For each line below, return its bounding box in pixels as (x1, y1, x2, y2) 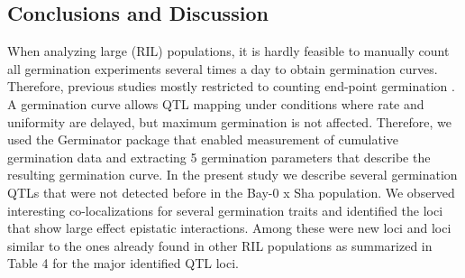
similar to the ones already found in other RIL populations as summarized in (7, 236, 433, 255)
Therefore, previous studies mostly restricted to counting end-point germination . (7, 77, 455, 96)
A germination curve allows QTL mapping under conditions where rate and (7, 94, 424, 113)
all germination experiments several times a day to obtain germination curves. (7, 59, 438, 78)
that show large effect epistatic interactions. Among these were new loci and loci (7, 218, 451, 237)
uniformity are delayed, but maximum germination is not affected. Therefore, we (7, 112, 451, 131)
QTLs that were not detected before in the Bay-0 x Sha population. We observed (7, 182, 455, 201)
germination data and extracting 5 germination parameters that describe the (7, 147, 431, 166)
